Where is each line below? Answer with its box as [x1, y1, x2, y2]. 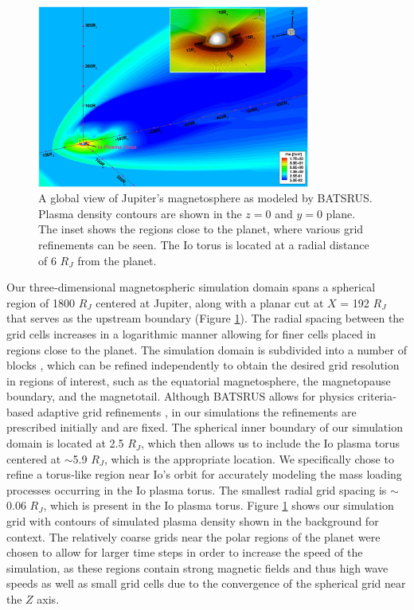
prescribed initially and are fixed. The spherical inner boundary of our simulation [6, 419, 403, 436]
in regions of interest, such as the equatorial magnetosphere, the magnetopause [6, 372, 391, 389]
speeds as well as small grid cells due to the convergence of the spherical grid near [6, 575, 406, 592]
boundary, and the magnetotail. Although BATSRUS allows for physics [6, 388, 354, 405]
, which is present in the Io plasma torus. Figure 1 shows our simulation [43, 497, 394, 514]
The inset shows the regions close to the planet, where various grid [38, 221, 364, 237]
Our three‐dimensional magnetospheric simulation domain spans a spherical [6, 279, 376, 295]
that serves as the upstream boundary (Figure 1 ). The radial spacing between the [6, 310, 404, 327]
